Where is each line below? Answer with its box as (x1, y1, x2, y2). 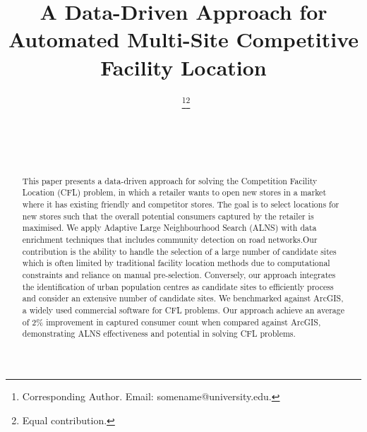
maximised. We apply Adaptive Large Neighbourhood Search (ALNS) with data (22, 222, 317, 234)
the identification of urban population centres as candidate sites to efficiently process (22, 280, 334, 292)
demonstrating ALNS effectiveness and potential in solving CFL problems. (22, 328, 296, 340)
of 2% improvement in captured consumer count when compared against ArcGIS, (22, 316, 321, 328)
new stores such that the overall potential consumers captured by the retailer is (22, 210, 314, 222)
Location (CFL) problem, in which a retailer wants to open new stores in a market (22, 186, 327, 198)
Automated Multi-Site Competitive (8, 25, 359, 54)
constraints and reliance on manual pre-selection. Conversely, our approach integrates (22, 268, 336, 280)
